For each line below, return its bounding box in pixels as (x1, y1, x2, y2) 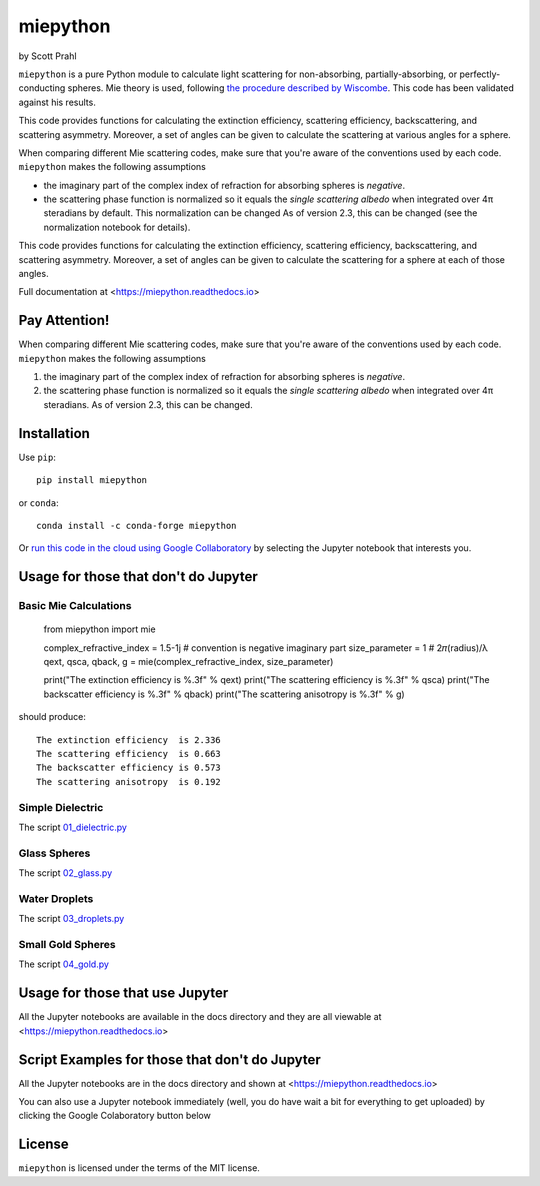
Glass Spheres (18, 846, 91, 860)
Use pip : (18, 451, 57, 463)
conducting (18, 82, 66, 94)
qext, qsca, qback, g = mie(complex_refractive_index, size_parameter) (43, 656, 334, 668)
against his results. (18, 96, 97, 108)
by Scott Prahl (18, 50, 77, 62)
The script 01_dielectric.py (18, 821, 127, 833)
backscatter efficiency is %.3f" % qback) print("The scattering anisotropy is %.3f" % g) (43, 688, 405, 700)
